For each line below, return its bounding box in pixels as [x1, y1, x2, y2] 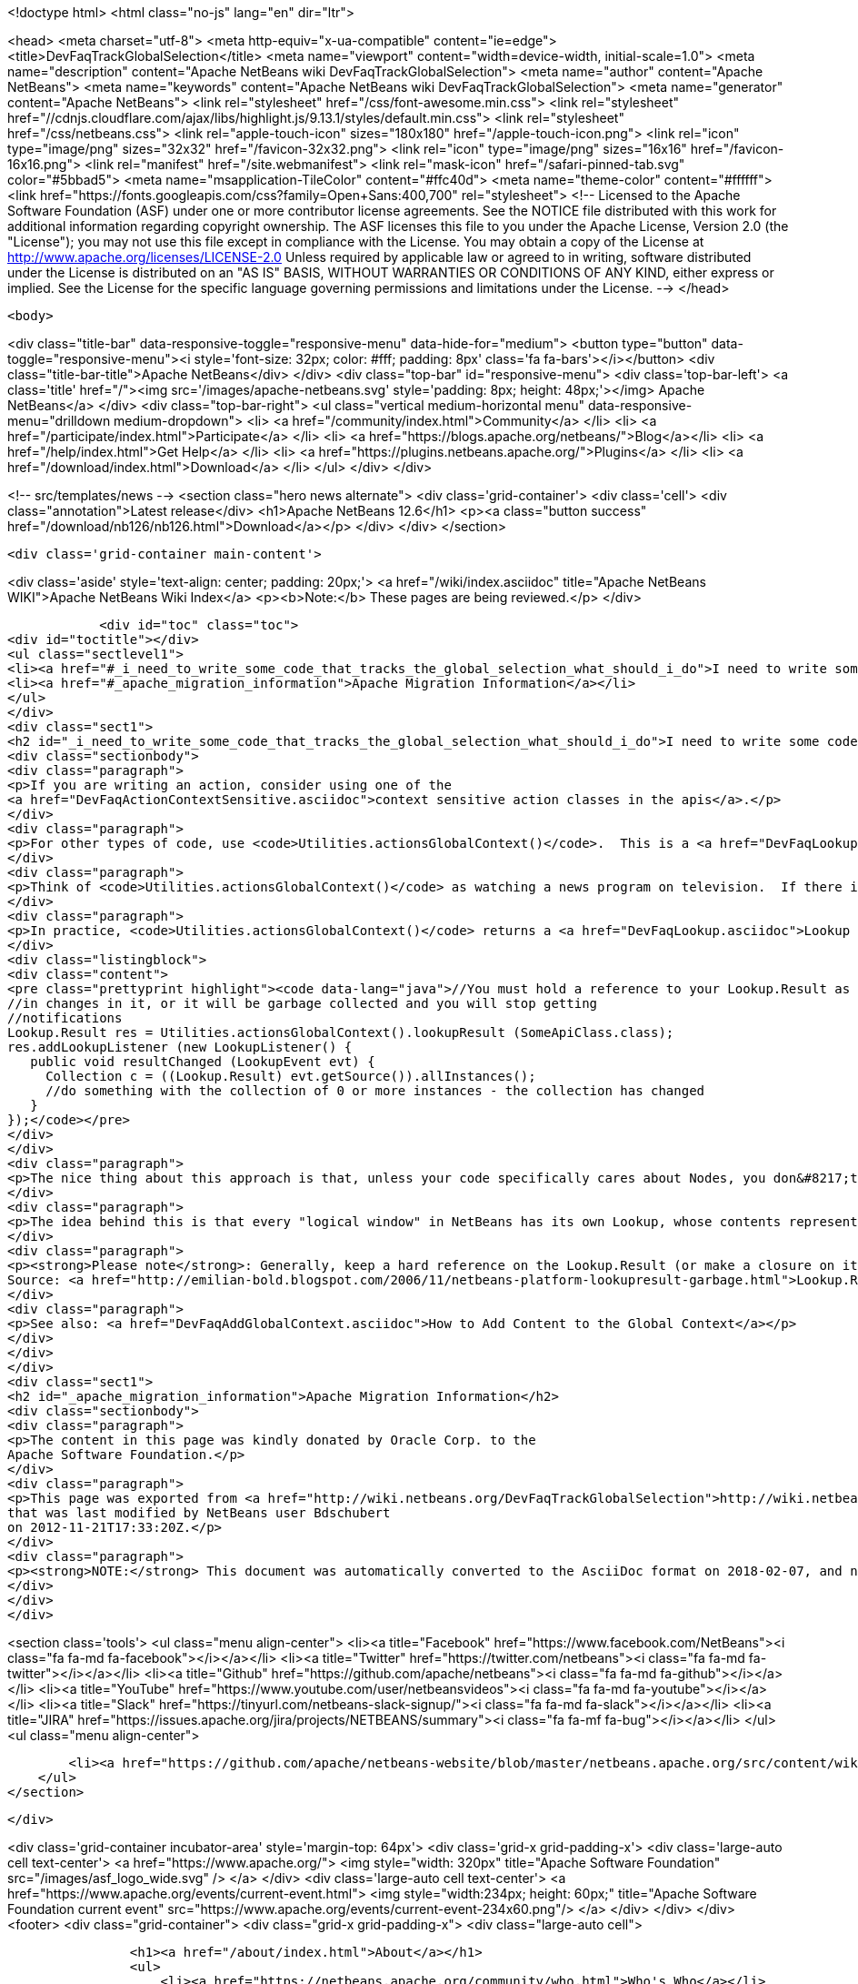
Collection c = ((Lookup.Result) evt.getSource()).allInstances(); [45, 1069, 536, 1083]
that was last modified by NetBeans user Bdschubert [7, 1506, 391, 1520]
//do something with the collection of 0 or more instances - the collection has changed [45, 1083, 705, 1098]
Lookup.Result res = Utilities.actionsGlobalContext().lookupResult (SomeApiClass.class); [7, 1025, 674, 1040]
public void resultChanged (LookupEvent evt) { [30, 1054, 375, 1069]
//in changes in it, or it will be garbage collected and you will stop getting [7, 996, 598, 1011]
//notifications [7, 1011, 123, 1025]
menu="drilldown [7, 413, 111, 428]
